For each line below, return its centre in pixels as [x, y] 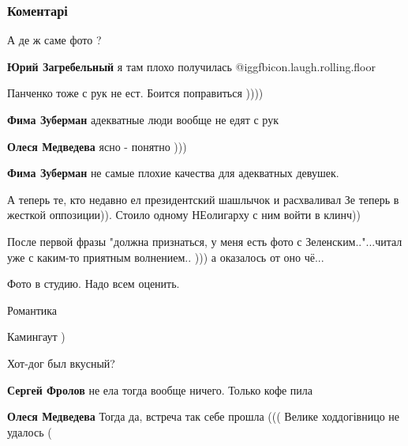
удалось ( [30, 431]
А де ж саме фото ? [54, 40]
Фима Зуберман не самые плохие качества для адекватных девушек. [173, 173]
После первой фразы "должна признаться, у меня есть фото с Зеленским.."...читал [205, 241]
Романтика [32, 310]
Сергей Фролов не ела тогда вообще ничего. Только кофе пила [160, 389]
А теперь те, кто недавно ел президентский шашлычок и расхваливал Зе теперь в [203, 199]
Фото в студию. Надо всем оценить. [94, 283]
